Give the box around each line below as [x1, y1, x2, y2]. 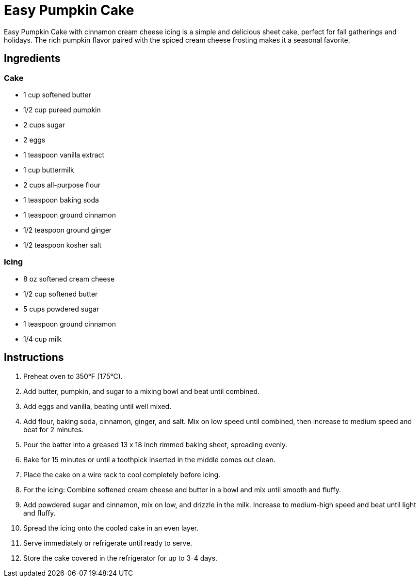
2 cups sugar [23, 120, 65, 129]
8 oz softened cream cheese [23, 274, 115, 283]
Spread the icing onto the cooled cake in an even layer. [23, 523, 199, 532]
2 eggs [23, 135, 46, 144]
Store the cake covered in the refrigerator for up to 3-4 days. [23, 553, 218, 562]
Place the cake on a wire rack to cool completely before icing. [23, 470, 221, 479]
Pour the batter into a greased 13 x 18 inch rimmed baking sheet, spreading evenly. [23, 440, 288, 449]
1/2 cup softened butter [23, 289, 98, 298]
